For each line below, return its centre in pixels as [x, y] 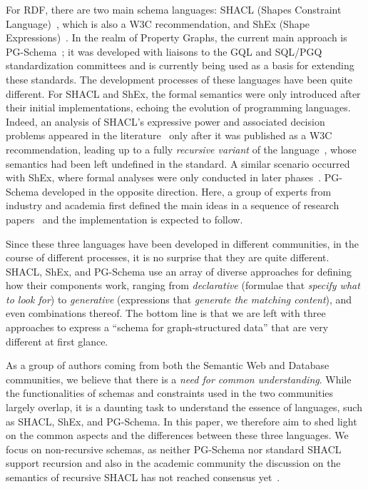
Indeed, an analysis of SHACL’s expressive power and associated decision [165, 121]
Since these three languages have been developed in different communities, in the [182, 243]
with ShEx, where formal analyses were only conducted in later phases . [164, 177]
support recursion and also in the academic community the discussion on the [173, 463]
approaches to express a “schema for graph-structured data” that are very [167, 327]
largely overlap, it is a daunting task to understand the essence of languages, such [184, 407]
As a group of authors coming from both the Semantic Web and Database [168, 365]
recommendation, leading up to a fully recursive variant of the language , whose [181, 149]
